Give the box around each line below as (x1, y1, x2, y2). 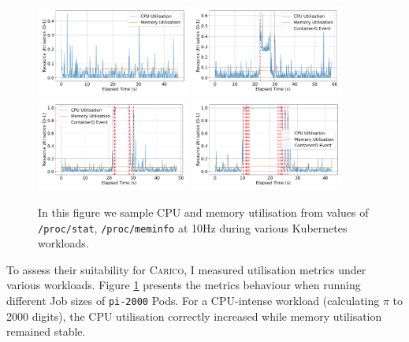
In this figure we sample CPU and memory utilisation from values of (38, 203, 369, 220)
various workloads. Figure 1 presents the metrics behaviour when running (6, 277, 361, 293)
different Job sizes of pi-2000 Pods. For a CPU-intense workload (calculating (6, 292, 380, 308)
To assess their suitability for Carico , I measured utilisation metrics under (6, 261, 366, 277)
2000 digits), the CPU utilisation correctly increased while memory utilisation (6, 307, 382, 324)
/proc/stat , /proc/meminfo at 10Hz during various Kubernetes (38, 219, 348, 236)
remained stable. (6, 323, 86, 340)
